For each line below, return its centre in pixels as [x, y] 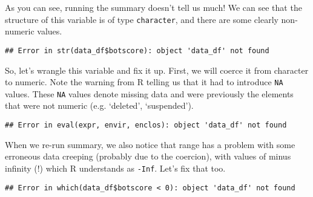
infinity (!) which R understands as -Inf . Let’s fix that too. [115, 168]
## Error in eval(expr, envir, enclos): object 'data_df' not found [146, 125]
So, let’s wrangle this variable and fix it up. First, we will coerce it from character [157, 70]
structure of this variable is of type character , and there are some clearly [142, 19]
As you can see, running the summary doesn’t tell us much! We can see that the [153, 7]
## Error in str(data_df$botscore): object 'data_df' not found [137, 50]
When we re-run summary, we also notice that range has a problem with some [150, 144]
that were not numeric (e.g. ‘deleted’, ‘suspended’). [99, 105]
